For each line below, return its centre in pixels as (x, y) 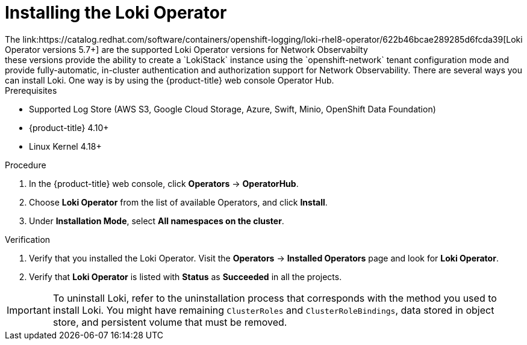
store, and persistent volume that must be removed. (170, 322)
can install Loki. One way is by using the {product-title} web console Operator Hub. (170, 80)
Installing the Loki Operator (116, 13)
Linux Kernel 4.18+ (65, 146)
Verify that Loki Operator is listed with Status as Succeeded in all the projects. (186, 276)
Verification (28, 239)
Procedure (26, 165)
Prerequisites (31, 90)
